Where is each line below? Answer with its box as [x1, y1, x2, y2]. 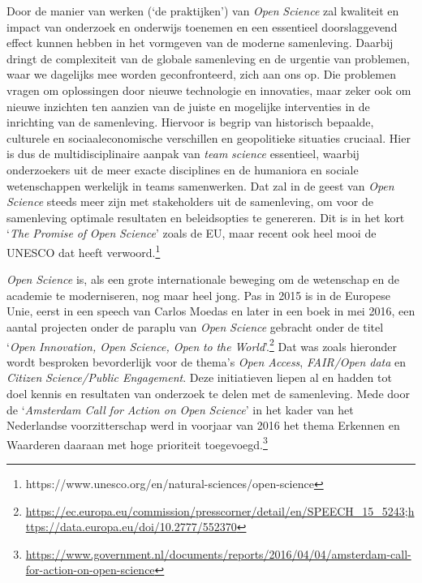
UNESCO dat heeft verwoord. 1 [6, 241, 161, 260]
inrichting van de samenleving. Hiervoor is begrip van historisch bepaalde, [6, 114, 374, 131]
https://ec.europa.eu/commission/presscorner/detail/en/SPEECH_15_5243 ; [25, 502, 408, 519]
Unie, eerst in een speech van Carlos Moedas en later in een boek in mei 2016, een [6, 302, 416, 319]
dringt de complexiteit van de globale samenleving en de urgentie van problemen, [6, 49, 410, 66]
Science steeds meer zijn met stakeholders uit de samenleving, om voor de [6, 193, 373, 210]
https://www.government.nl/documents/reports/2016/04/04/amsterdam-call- [25, 545, 411, 562]
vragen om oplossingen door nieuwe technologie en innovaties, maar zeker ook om [6, 81, 411, 98]
